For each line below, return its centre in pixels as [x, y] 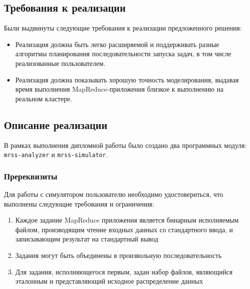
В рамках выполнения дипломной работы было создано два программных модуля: [125, 145]
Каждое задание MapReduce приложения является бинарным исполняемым [127, 220]
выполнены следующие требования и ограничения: [79, 203]
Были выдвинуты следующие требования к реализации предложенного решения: [123, 28]
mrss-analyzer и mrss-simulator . [56, 154]
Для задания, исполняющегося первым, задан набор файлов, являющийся [124, 271]
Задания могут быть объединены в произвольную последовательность [118, 255]
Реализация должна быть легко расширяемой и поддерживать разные [117, 44]
